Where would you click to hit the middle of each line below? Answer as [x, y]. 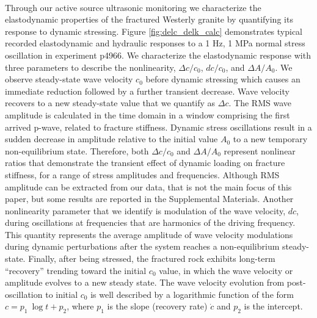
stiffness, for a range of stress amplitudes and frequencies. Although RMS [142, 174]
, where [80, 306]
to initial [62, 294]
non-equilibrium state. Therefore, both [77, 150]
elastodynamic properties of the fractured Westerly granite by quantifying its [149, 19]
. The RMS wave [260, 103]
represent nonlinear [260, 150]
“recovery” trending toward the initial [76, 270]
